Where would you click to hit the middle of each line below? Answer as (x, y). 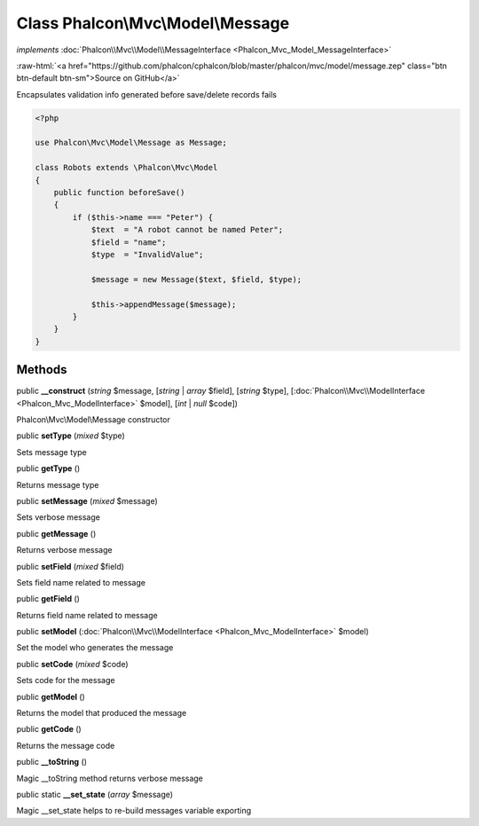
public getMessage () (56, 533)
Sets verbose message (59, 517)
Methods (42, 370)
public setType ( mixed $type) (71, 436)
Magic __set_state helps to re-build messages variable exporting (134, 811)
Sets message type (52, 452)
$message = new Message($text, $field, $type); (196, 279)
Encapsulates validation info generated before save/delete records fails (146, 94)
